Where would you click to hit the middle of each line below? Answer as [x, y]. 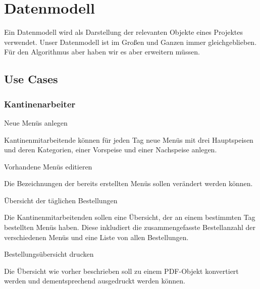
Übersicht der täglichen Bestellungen [61, 200]
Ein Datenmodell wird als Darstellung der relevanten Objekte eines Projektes [124, 32]
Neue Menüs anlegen [36, 122]
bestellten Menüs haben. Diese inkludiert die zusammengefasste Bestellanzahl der [130, 227]
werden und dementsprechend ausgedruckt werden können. [95, 281]
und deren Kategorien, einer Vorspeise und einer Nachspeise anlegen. [111, 150]
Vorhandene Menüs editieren [48, 166]
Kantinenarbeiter [40, 104]
